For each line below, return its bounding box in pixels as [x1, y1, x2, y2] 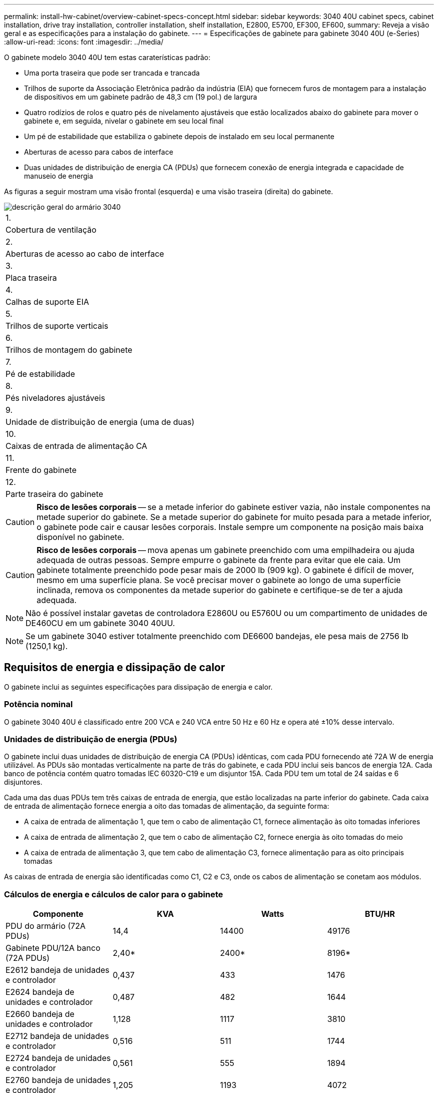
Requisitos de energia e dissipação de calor [4, 661, 225, 674]
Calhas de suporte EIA [5, 297, 89, 307]
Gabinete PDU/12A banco [5, 943, 100, 953]
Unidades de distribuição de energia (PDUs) [4, 734, 177, 744]
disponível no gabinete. [36, 532, 124, 542]
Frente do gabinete [5, 465, 76, 475]
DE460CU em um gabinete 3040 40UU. [25, 618, 175, 628]
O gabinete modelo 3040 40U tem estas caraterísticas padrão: [4, 53, 210, 62]
